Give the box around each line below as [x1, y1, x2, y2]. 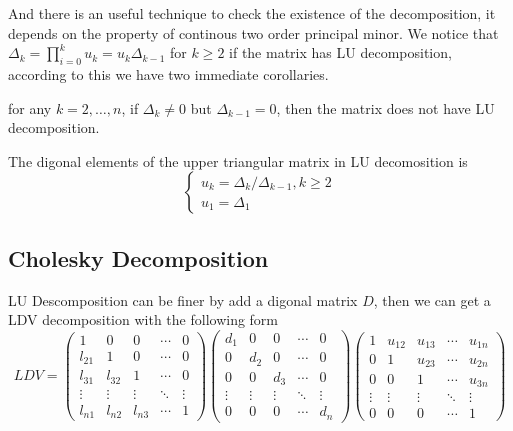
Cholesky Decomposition [8, 242, 269, 273]
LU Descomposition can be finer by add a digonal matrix [8, 289, 358, 310]
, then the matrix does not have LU [276, 97, 495, 118]
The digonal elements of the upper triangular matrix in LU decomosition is [8, 150, 468, 171]
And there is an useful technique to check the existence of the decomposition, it [8, 3, 496, 23]
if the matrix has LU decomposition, [229, 42, 452, 63]
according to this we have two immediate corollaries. [8, 63, 329, 84]
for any [8, 97, 52, 118]
